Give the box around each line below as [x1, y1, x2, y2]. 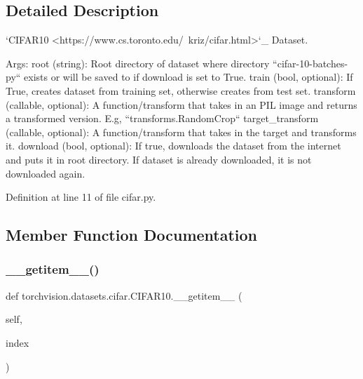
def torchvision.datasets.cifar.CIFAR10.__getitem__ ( [6, 288, 242, 302]
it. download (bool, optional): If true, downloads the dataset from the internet [6, 138, 341, 153]
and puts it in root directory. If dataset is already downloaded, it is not [6, 152, 312, 166]
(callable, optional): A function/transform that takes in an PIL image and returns [6, 97, 357, 112]
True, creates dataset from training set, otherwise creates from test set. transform [6, 83, 356, 98]
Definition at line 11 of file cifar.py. [6, 189, 156, 204]
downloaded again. [6, 166, 85, 180]
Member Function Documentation [6, 224, 258, 246]
